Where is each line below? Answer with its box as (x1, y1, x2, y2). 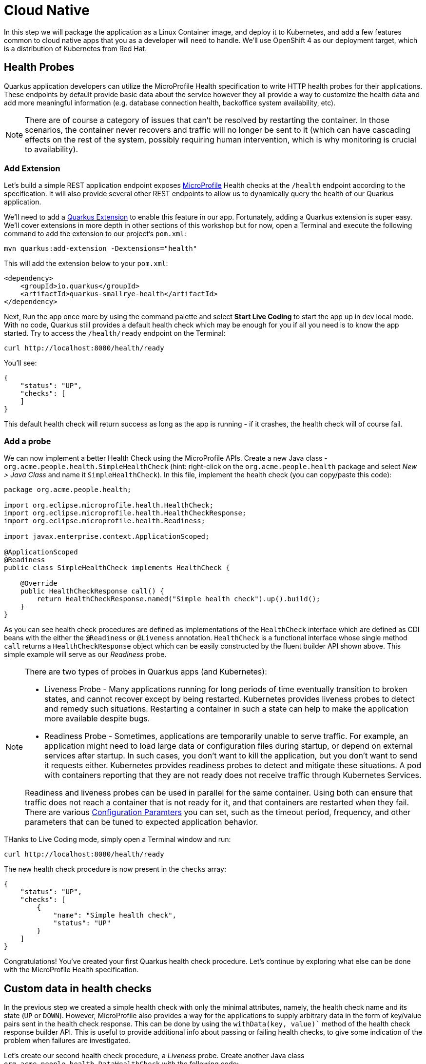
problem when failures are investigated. (4, 1036, 131, 1044)
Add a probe (4, 436, 51, 446)
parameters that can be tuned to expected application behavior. (25, 817, 258, 827)
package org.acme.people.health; (4, 486, 132, 494)
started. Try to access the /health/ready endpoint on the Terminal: (4, 329, 226, 338)
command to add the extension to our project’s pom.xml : (4, 229, 187, 238)
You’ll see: (4, 359, 37, 368)
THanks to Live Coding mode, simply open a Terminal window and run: (4, 835, 231, 844)
